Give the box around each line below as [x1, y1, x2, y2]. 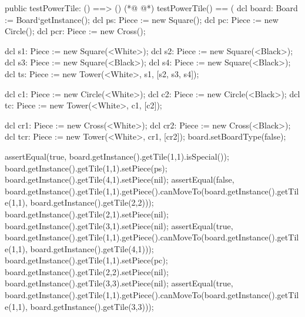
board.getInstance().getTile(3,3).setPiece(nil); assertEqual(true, [5, 277, 233, 289]
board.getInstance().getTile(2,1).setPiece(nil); [5, 207, 169, 220]
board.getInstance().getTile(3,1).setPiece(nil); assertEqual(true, [5, 219, 233, 232]
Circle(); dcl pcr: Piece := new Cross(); [5, 25, 146, 37]
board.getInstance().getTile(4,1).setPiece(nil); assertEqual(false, [5, 173, 234, 186]
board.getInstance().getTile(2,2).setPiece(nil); [5, 265, 169, 278]
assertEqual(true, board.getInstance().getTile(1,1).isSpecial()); [5, 150, 229, 162]
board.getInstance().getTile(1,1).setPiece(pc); [5, 254, 168, 266]
